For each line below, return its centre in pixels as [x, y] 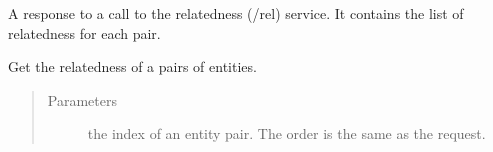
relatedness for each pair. [84, 32]
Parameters [82, 99]
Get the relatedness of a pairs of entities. [132, 66]
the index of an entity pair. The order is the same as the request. [286, 133]
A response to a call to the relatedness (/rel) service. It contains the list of [236, 13]
